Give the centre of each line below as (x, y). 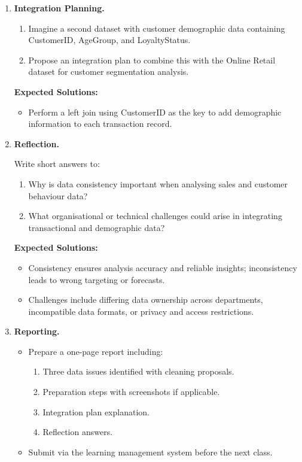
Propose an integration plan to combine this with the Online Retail (152, 60)
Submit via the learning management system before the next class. (150, 452)
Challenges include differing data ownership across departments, (146, 300)
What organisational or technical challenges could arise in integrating (155, 216)
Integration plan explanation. (96, 411)
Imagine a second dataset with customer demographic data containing (157, 28)
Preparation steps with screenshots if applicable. (131, 392)
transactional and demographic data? (97, 227)
